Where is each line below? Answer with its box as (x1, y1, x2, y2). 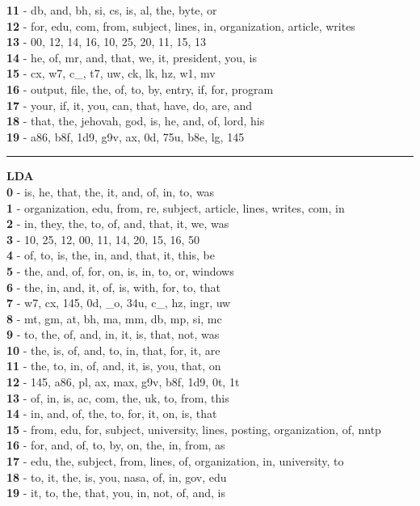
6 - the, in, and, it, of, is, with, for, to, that (6, 278, 220, 295)
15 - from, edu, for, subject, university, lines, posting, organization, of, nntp (6, 420, 381, 437)
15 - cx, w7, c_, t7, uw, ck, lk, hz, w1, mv (6, 65, 216, 82)
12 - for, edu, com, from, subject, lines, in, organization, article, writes (6, 17, 355, 34)
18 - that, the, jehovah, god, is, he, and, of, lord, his (6, 112, 265, 129)
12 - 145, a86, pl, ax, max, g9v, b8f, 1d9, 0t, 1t (6, 373, 240, 390)
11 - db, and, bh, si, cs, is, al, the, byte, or (6, 2, 217, 18)
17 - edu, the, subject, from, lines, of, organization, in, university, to (6, 453, 344, 470)
